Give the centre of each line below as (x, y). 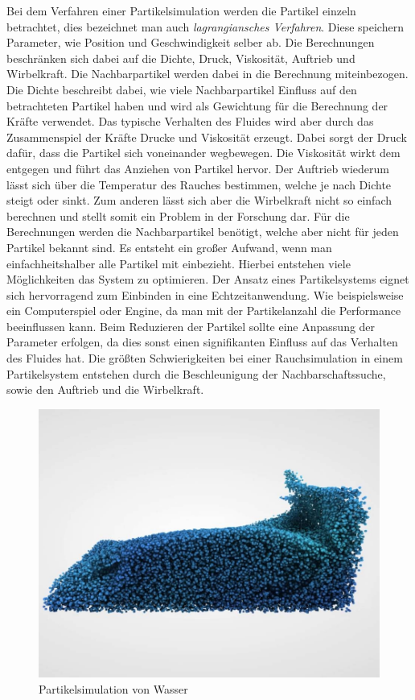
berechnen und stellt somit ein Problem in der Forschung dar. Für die (178, 215)
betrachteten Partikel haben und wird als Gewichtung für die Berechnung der (197, 105)
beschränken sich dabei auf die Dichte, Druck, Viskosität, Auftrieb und (181, 58)
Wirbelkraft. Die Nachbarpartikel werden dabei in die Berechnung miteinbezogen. (207, 74)
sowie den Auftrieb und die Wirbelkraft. (105, 389)
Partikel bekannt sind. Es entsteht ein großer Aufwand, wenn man (169, 247)
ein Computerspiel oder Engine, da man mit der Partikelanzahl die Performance (204, 311)
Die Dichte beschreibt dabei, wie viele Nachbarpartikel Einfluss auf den (182, 89)
